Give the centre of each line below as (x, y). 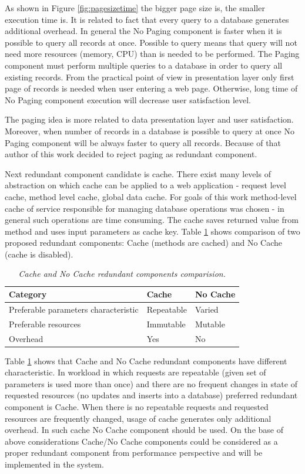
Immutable (166, 324)
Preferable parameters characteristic (74, 309)
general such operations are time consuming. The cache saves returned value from (152, 220)
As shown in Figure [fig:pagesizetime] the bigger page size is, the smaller (135, 8)
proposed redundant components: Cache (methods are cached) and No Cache (144, 243)
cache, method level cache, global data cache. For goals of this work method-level (151, 196)
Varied (207, 309)
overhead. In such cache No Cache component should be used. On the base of (144, 430)
